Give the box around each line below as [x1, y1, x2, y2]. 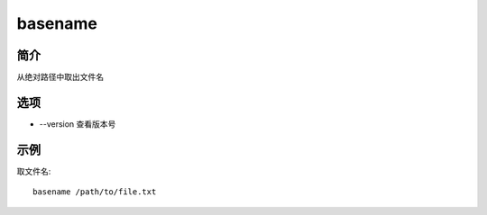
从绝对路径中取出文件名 [16, 72, 104, 83]
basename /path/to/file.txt [32, 187, 157, 197]
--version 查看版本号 [39, 118, 116, 130]
